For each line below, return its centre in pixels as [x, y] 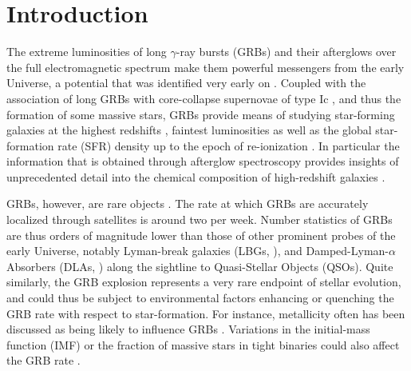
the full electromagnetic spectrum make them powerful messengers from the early [205, 67]
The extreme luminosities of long [87, 52]
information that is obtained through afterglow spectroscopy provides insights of [203, 161]
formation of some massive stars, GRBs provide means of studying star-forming [201, 114]
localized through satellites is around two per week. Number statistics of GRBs [200, 219]
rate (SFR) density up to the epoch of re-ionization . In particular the [229, 145]
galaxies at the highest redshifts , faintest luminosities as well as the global [189, 130]
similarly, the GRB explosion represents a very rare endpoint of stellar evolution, [204, 282]
